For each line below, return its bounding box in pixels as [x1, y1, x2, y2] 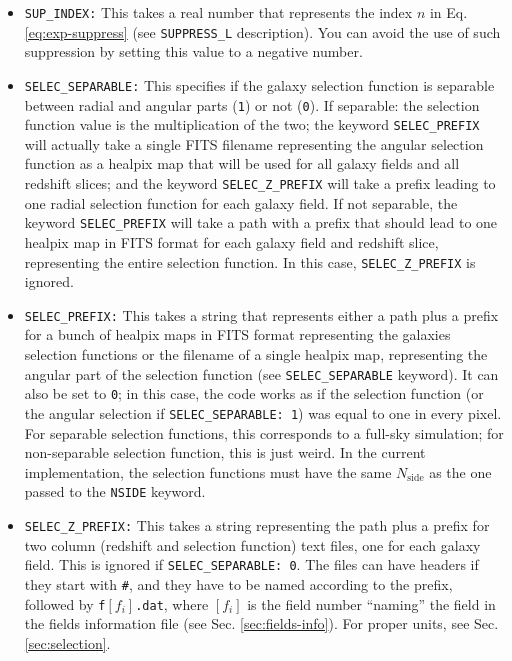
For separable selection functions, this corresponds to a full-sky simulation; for [24, 422, 504, 443]
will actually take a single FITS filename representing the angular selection [24, 133, 484, 154]
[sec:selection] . [24, 632, 111, 653]
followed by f [24, 593, 106, 614]
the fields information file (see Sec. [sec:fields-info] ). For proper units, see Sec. [24, 613, 499, 634]
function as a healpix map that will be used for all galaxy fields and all [24, 153, 460, 174]
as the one [429, 461, 492, 482]
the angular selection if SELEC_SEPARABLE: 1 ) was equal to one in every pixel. [24, 402, 502, 423]
